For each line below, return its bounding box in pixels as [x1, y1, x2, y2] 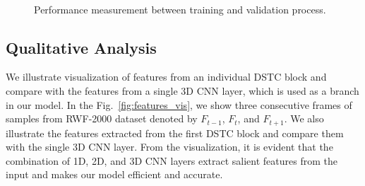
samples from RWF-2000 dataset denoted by [6, 111, 198, 126]
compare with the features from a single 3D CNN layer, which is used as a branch [6, 83, 359, 98]
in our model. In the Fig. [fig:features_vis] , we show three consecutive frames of [6, 97, 352, 112]
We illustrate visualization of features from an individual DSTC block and [6, 69, 327, 84]
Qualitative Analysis [6, 36, 157, 58]
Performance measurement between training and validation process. [34, 1, 326, 16]
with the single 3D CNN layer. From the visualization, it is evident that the [6, 139, 333, 154]
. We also [284, 111, 324, 126]
